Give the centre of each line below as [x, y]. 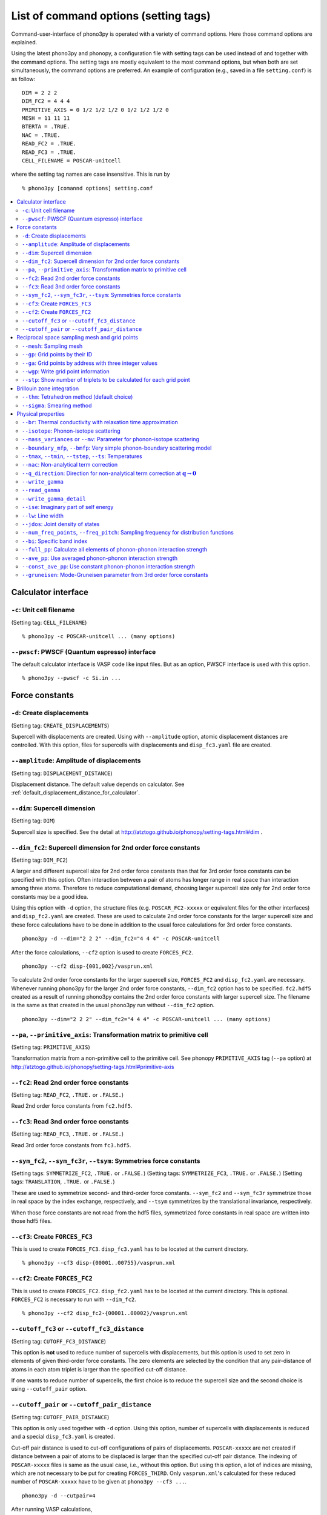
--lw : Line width [43, 516]
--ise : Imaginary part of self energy [68, 507]
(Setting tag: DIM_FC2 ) [39, 860]
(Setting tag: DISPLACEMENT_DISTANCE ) [62, 773]
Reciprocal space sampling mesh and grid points [78, 338]
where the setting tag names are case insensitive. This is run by [91, 174]
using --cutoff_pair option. [49, 1389]
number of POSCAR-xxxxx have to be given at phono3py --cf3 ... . [99, 1482]
